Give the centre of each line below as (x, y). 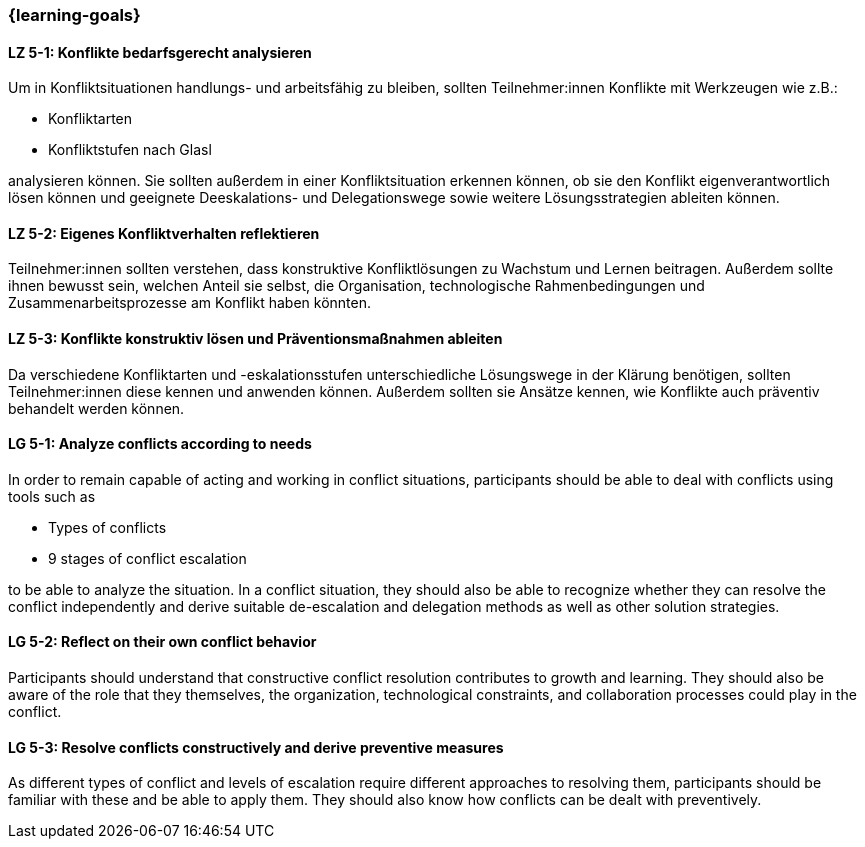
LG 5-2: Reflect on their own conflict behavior (162, 642)
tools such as (52, 496)
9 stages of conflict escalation (147, 558)
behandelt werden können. (96, 408)
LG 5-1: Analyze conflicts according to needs (160, 444)
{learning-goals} (74, 15)
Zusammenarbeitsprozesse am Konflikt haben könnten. (190, 303)
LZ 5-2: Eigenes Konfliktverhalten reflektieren (164, 233)
